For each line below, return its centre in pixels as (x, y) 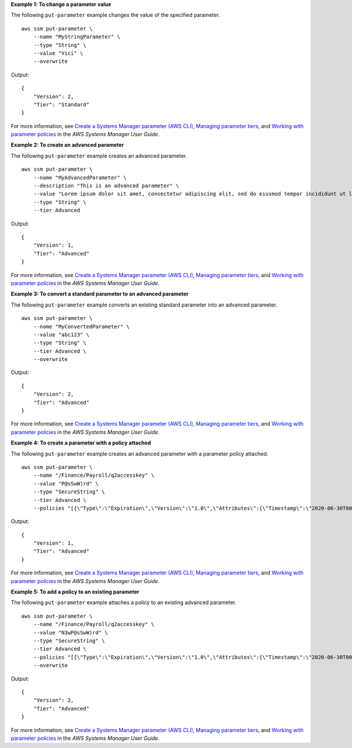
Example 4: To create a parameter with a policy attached (81, 443)
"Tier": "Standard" (61, 105)
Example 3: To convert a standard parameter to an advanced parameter (100, 294)
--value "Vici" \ (58, 53)
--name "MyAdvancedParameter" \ (80, 177)
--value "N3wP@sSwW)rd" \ (71, 632)
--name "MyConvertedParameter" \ (82, 326)
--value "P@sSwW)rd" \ (66, 483)
